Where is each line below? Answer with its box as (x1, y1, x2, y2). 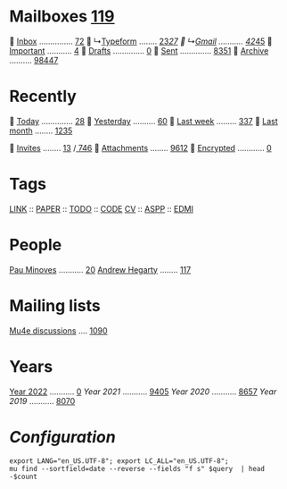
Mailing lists (9, 295, 101, 316)
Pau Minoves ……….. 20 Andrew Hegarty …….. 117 (9, 264, 192, 274)
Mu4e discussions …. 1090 (9, 325, 108, 336)
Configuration (9, 426, 116, 447)
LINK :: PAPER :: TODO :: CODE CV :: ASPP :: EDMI (9, 203, 194, 214)
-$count (9, 472, 38, 481)
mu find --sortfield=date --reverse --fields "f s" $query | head (9, 464, 266, 473)
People (9, 235, 62, 255)
